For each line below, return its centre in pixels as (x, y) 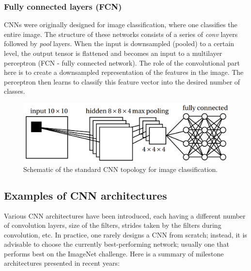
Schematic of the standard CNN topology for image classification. (121, 169)
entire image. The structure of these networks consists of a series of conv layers (121, 34)
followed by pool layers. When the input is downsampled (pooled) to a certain (119, 43)
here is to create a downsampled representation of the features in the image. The (124, 72)
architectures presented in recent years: (62, 263)
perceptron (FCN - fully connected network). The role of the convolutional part (122, 62)
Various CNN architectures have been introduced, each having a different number (125, 215)
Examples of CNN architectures (86, 195)
